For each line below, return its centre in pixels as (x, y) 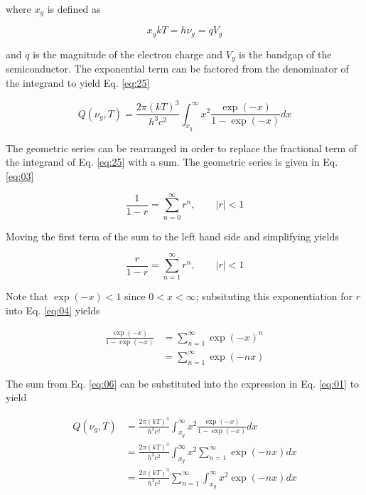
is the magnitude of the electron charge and (128, 54)
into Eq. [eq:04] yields (53, 310)
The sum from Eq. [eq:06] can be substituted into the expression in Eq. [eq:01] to (183, 383)
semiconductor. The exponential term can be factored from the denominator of (177, 69)
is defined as (74, 9)
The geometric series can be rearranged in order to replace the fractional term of (182, 148)
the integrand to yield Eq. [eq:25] (78, 82)
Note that (27, 296)
